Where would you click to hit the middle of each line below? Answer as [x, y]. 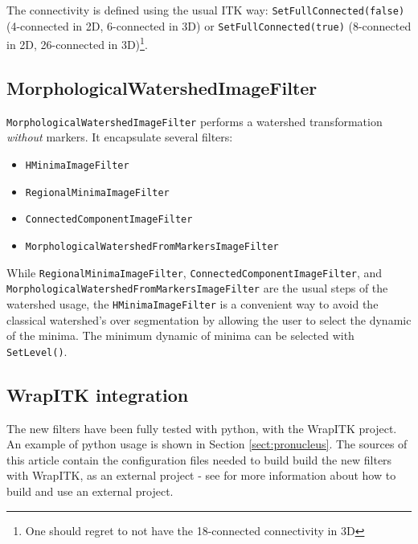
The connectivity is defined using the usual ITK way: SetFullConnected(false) [206, 10]
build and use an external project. [90, 491]
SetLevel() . [37, 351]
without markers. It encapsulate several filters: [120, 137]
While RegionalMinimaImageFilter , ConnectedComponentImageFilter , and [195, 272]
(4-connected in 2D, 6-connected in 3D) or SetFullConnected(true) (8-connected [209, 25]
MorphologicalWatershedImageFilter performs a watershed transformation [195, 121]
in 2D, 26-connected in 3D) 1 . [77, 43]
